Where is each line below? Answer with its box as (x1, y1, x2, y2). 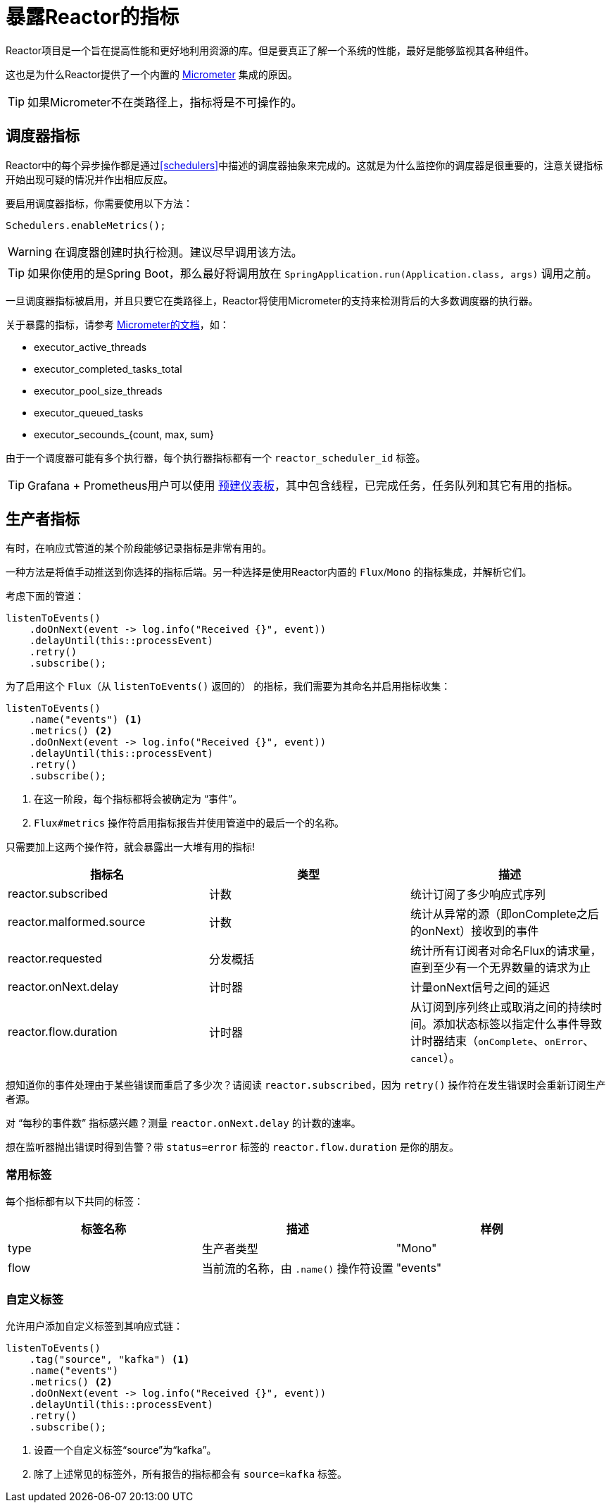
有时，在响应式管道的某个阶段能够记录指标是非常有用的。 (6, 542, 272, 555)
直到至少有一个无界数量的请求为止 (410, 960, 591, 975)
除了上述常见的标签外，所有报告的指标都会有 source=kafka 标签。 (34, 1467, 348, 1480)
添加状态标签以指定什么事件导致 (432, 1017, 602, 1032)
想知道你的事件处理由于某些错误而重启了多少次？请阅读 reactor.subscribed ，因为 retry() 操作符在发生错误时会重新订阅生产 (6, 1079, 606, 1092)
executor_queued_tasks (34, 406, 144, 419)
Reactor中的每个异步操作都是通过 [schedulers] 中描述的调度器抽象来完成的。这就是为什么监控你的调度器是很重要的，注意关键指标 (6, 159, 603, 171)
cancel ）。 (410, 1051, 460, 1065)
